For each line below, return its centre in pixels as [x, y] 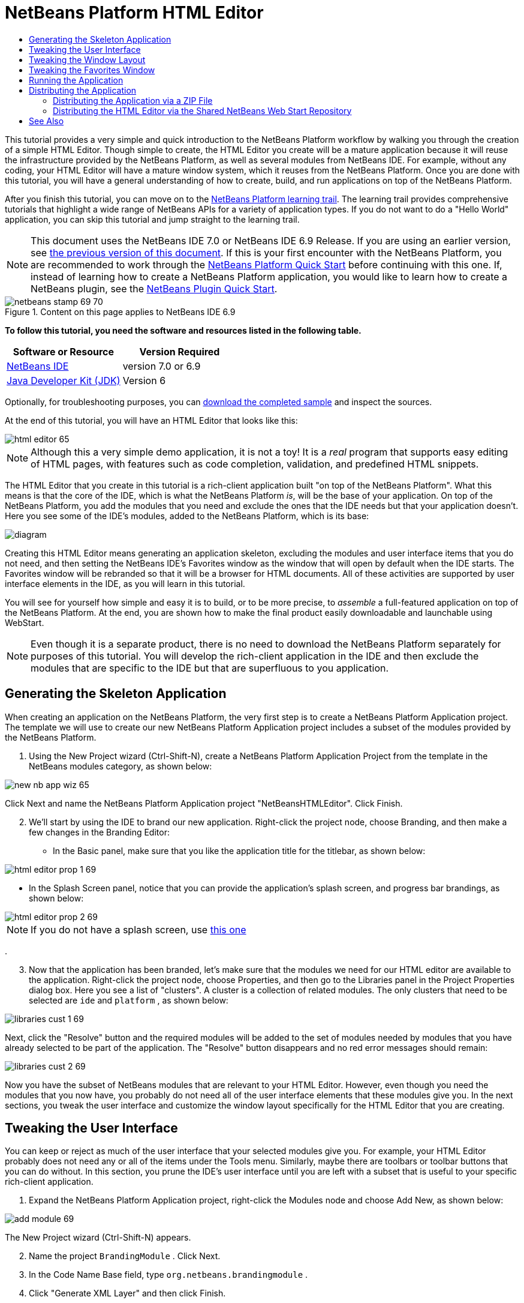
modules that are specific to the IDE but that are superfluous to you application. [210, 668]
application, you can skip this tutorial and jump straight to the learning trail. [152, 219]
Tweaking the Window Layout [87, 59]
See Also [46, 121]
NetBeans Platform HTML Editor [134, 13]
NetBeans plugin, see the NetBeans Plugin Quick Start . [154, 288]
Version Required [180, 351]
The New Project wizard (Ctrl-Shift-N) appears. [98, 1238]
